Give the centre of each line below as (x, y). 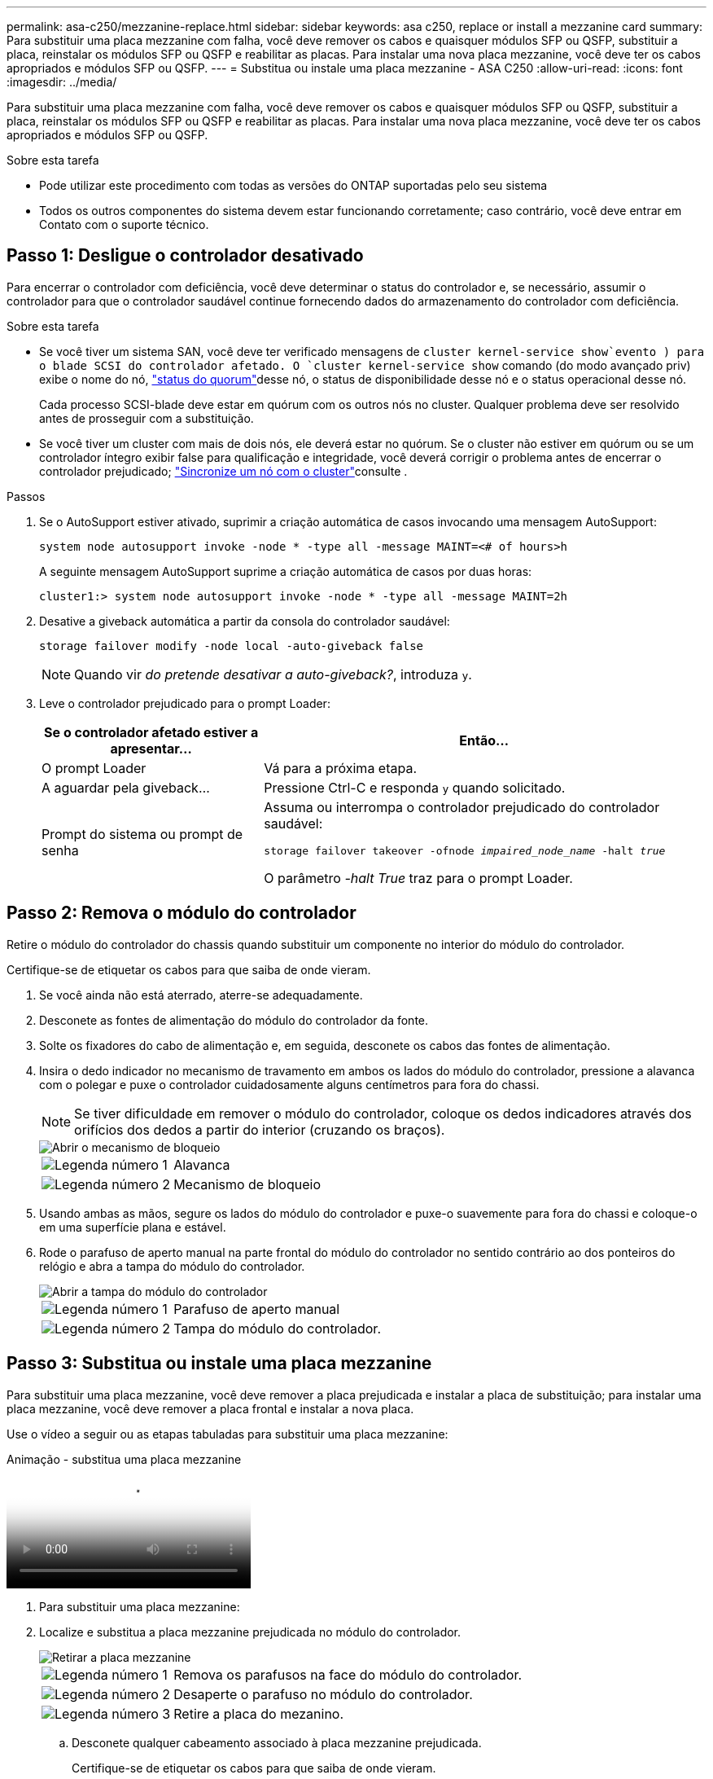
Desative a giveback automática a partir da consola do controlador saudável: (245, 621)
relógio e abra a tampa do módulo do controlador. (172, 1266)
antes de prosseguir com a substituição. (147, 418)
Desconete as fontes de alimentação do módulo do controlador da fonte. (234, 1020)
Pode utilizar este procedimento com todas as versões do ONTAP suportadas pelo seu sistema (293, 185)
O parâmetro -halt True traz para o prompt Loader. (418, 878)
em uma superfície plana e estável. (133, 1227)
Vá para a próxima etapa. (341, 768)
